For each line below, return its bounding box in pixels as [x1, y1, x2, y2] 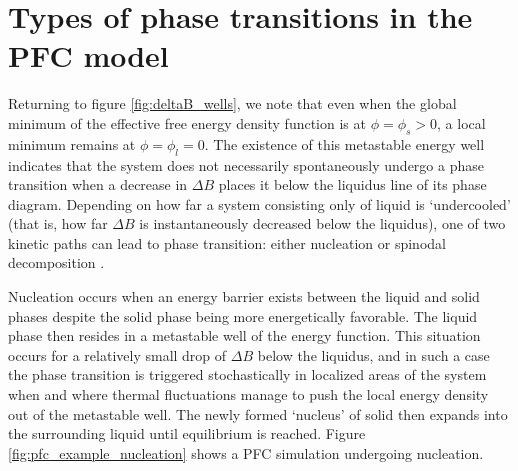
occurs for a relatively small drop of [8, 344, 227, 365]
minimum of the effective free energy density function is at [8, 112, 366, 133]
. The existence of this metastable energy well [204, 133, 485, 154]
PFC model [8, 35, 169, 76]
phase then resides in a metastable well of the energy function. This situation [8, 325, 481, 346]
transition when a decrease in [8, 174, 188, 195]
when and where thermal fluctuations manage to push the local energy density [8, 384, 489, 405]
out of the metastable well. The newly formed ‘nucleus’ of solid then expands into [8, 403, 508, 424]
